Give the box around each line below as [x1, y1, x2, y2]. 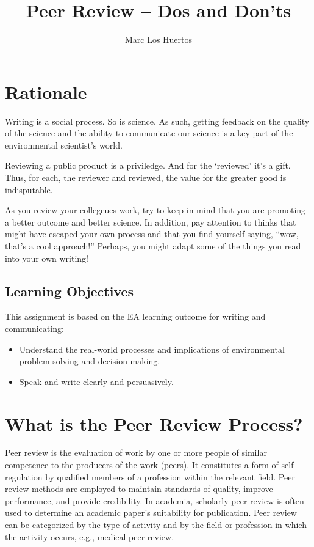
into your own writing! [5, 251, 88, 264]
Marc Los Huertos [124, 33, 193, 46]
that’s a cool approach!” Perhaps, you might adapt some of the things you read [5, 240, 301, 252]
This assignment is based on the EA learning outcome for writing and [5, 310, 266, 323]
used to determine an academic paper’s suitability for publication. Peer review [5, 506, 297, 519]
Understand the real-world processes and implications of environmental [19, 342, 285, 355]
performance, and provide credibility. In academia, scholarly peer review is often [5, 494, 304, 507]
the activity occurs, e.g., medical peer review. [5, 530, 174, 543]
